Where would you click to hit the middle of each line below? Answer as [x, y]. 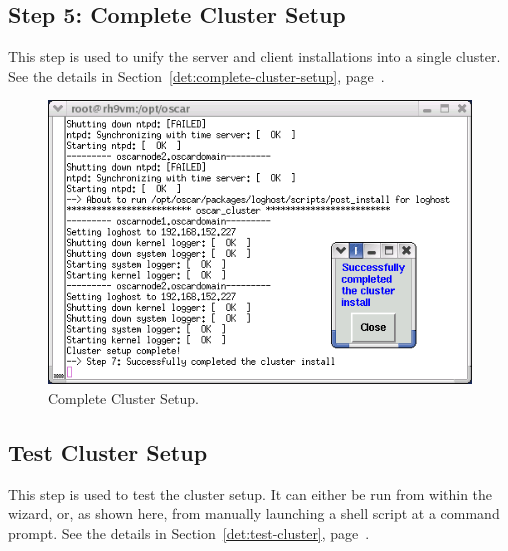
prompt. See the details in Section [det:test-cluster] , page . [189, 532]
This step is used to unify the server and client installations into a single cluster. [254, 56]
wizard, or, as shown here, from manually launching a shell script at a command [254, 513]
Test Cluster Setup [108, 451]
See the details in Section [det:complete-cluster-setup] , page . [196, 75]
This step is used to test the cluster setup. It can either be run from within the [250, 493]
